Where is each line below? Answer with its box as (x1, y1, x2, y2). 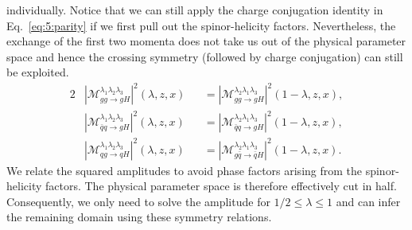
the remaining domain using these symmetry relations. (6, 209, 272, 225)
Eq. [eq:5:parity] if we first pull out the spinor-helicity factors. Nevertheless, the (6, 17, 396, 33)
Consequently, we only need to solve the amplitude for (6, 193, 270, 209)
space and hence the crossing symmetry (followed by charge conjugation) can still (6, 48, 403, 64)
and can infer (336, 193, 401, 209)
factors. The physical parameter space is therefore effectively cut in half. (45, 177, 397, 194)
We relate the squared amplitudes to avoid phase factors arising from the (6, 162, 363, 178)
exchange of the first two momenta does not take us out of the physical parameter (6, 33, 406, 49)
